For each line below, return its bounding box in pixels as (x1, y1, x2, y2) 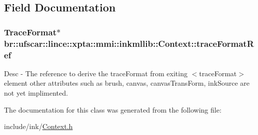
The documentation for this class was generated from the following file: (4, 104, 221, 115)
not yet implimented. (4, 88, 68, 98)
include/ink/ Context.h (4, 121, 73, 132)
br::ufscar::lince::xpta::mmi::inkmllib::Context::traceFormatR (4, 37, 254, 49)
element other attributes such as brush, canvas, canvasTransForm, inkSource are (4, 78, 249, 88)
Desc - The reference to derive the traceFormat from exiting (4, 68, 187, 78)
